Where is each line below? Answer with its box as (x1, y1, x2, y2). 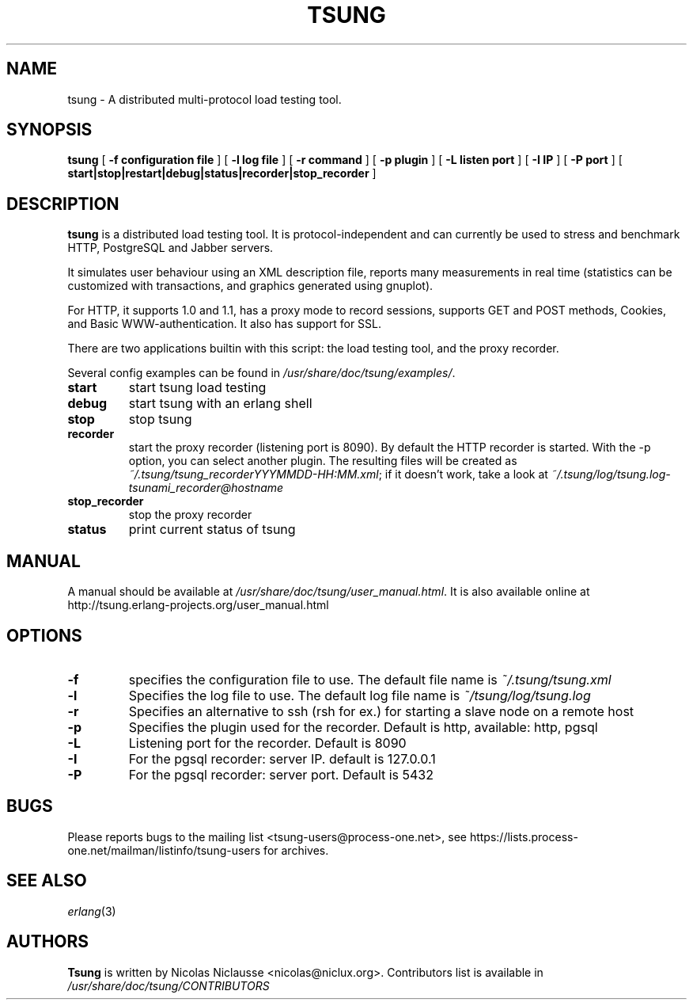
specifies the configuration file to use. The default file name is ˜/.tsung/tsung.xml (128, 671, 612, 688)
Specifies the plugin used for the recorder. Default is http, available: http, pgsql (128, 718, 598, 735)
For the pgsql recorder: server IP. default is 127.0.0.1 (128, 750, 436, 767)
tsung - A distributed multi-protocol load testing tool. (67, 92, 342, 106)
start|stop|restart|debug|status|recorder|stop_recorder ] (67, 166, 377, 181)
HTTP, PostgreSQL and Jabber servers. (67, 241, 274, 255)
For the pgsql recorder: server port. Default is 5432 (128, 766, 434, 783)
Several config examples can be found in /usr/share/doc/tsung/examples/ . (67, 366, 456, 380)
